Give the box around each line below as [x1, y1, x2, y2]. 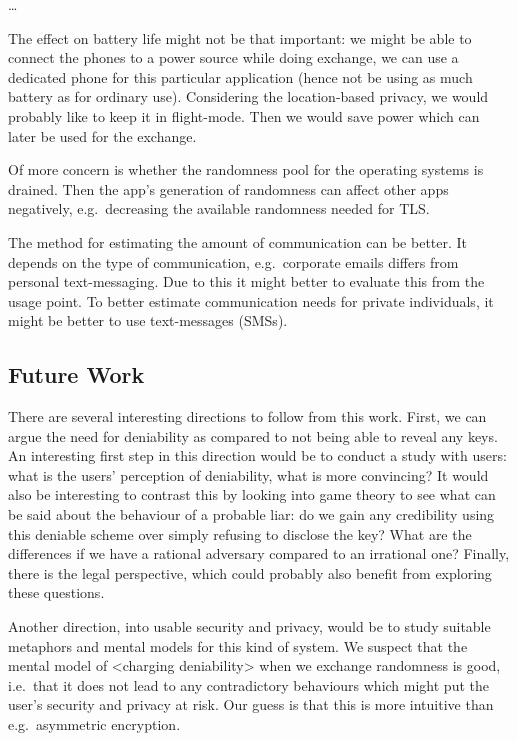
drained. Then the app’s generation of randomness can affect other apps [8, 178, 449, 199]
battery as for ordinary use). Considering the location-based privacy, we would [8, 86, 489, 107]
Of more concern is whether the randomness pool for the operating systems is [8, 159, 484, 180]
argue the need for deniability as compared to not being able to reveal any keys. [8, 425, 498, 446]
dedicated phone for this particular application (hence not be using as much [8, 66, 473, 87]
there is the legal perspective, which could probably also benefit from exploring [8, 562, 492, 583]
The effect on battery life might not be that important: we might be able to [8, 27, 472, 48]
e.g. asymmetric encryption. [8, 714, 181, 735]
